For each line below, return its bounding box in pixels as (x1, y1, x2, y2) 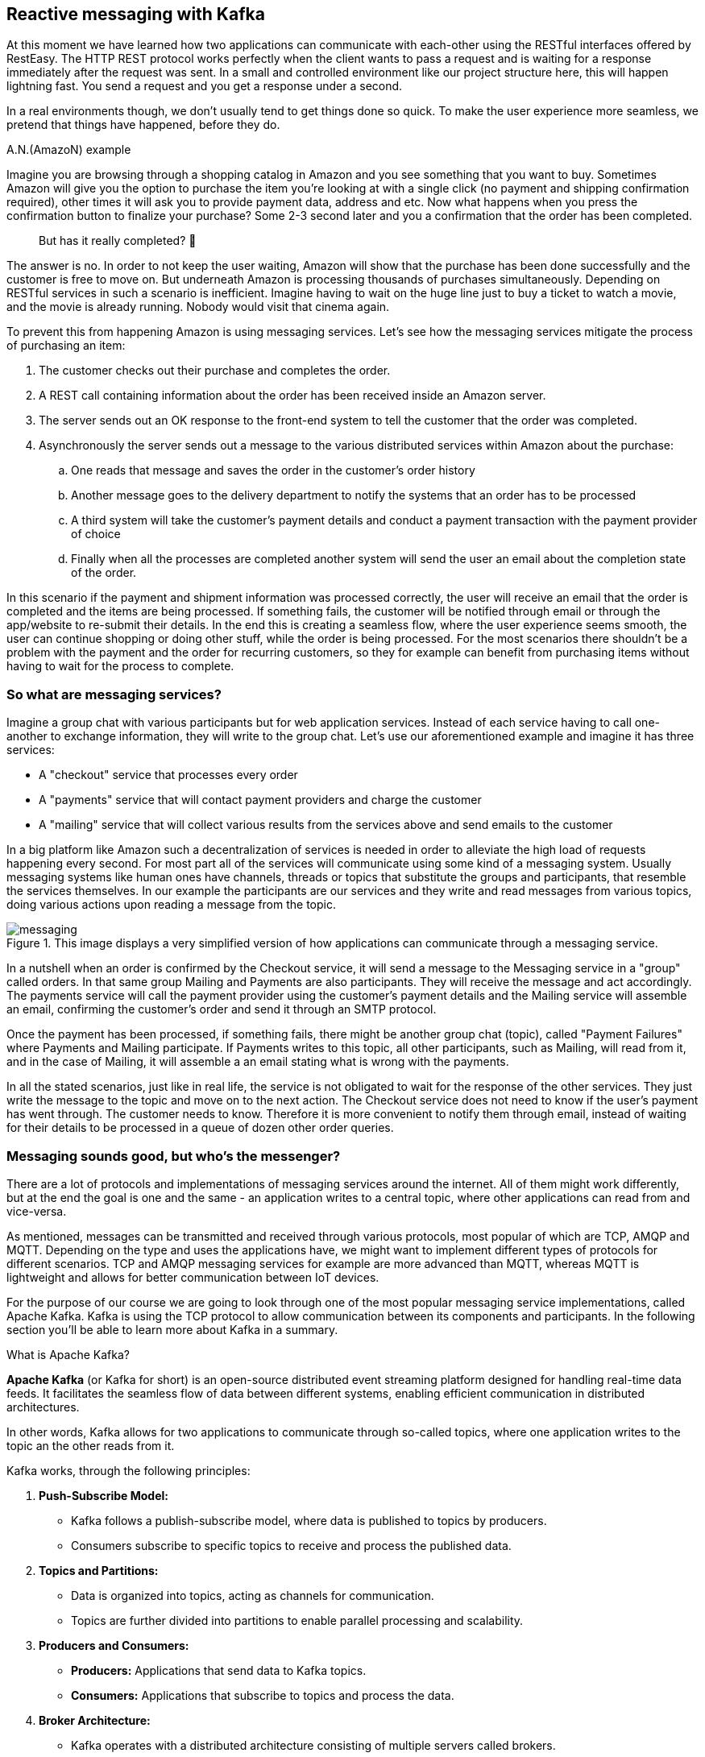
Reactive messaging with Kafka (6, 4, 265, 24)
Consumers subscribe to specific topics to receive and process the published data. (71, 1538, 512, 1552)
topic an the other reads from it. (6, 1438, 175, 1452)
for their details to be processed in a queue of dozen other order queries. (6, 1121, 394, 1135)
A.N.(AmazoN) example (6, 143, 131, 157)
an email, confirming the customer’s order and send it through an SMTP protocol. (6, 1002, 437, 1017)
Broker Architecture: (39, 1713, 151, 1727)
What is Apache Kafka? (6, 1347, 130, 1361)
